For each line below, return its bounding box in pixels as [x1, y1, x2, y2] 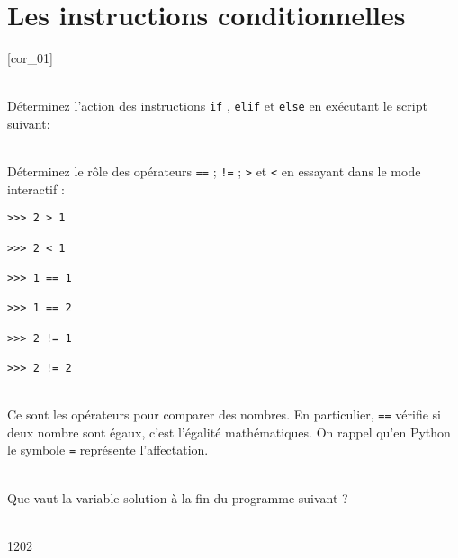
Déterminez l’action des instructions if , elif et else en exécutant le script [7, 96, 427, 115]
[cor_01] [7, 49, 53, 67]
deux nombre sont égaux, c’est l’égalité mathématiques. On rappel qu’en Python [7, 422, 451, 441]
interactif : [7, 179, 65, 198]
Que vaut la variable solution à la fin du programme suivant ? [7, 488, 348, 507]
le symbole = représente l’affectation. [7, 440, 209, 459]
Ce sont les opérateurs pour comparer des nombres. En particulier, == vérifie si [7, 405, 441, 424]
